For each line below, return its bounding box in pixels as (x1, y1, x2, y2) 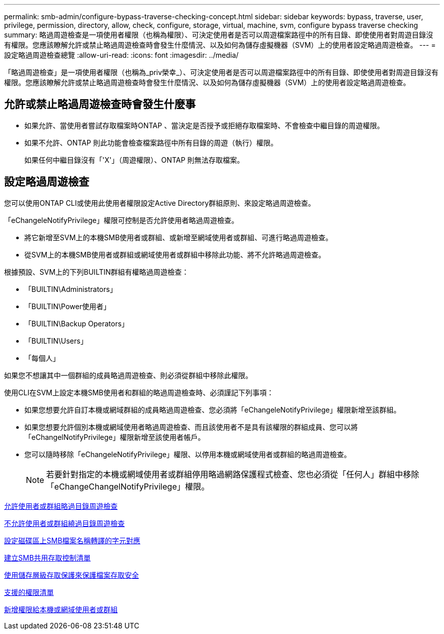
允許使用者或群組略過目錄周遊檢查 (4, 501, 118, 510)
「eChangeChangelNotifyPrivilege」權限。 (46, 481, 209, 492)
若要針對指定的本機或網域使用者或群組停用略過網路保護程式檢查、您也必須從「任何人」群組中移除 (46, 469, 420, 479)
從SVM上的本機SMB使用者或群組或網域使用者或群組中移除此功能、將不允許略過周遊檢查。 (24, 250, 326, 259)
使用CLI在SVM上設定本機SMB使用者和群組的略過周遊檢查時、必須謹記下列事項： (4, 388, 274, 397)
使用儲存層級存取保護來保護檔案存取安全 (4, 570, 139, 579)
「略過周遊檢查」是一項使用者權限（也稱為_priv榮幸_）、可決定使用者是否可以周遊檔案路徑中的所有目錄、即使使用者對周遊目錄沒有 (4, 68, 439, 77)
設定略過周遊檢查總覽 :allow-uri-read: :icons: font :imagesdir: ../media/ (4, 51, 239, 59)
